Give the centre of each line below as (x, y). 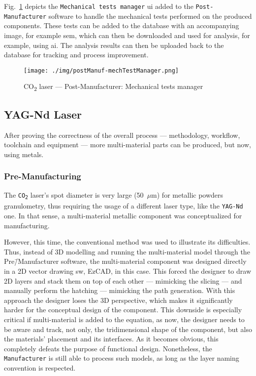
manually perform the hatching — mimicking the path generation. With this (120, 290)
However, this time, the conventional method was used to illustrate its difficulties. (127, 242)
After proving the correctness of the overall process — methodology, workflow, (122, 135)
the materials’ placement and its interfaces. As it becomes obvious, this (111, 339)
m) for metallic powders (187, 194)
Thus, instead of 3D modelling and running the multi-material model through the (127, 251)
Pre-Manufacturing (43, 176)
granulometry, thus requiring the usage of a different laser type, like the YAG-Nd (124, 206)
